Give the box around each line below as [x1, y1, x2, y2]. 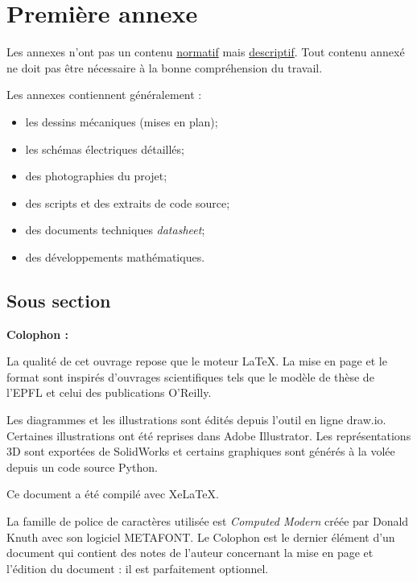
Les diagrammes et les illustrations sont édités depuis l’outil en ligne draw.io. [6, 411, 386, 428]
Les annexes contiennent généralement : [6, 86, 202, 103]
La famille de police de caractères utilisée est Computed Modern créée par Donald [6, 513, 409, 530]
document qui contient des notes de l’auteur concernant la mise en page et [6, 544, 374, 561]
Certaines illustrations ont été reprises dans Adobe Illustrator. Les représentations [6, 427, 411, 444]
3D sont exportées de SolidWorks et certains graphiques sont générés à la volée [6, 443, 395, 460]
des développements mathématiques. [25, 248, 205, 265]
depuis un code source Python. [6, 458, 158, 475]
